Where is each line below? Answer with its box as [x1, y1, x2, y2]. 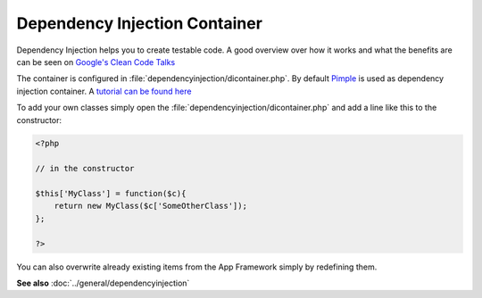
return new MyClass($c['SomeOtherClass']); [54, 201, 247, 211]
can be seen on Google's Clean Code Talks [16, 56, 176, 67]
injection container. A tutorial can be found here [16, 86, 192, 96]
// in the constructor [35, 163, 135, 174]
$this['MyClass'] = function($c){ [35, 188, 187, 199]
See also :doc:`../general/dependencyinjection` [16, 277, 190, 288]
